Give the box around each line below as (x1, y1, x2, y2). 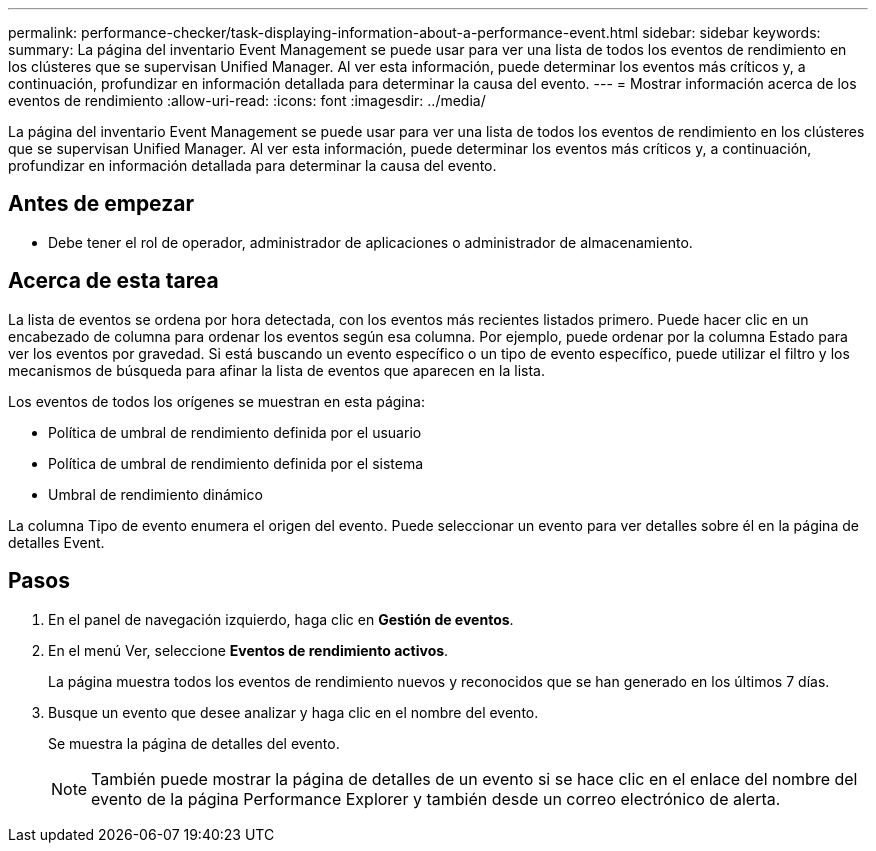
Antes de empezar (8, 191, 194, 217)
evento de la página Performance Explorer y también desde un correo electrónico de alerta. (91, 788, 781, 809)
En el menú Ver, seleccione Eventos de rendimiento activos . (48, 641, 449, 659)
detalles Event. (8, 533, 105, 551)
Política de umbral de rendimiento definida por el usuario (48, 423, 422, 441)
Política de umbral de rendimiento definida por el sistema (48, 454, 424, 472)
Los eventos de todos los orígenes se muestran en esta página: (8, 392, 425, 410)
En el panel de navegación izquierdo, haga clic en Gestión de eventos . (48, 610, 514, 628)
